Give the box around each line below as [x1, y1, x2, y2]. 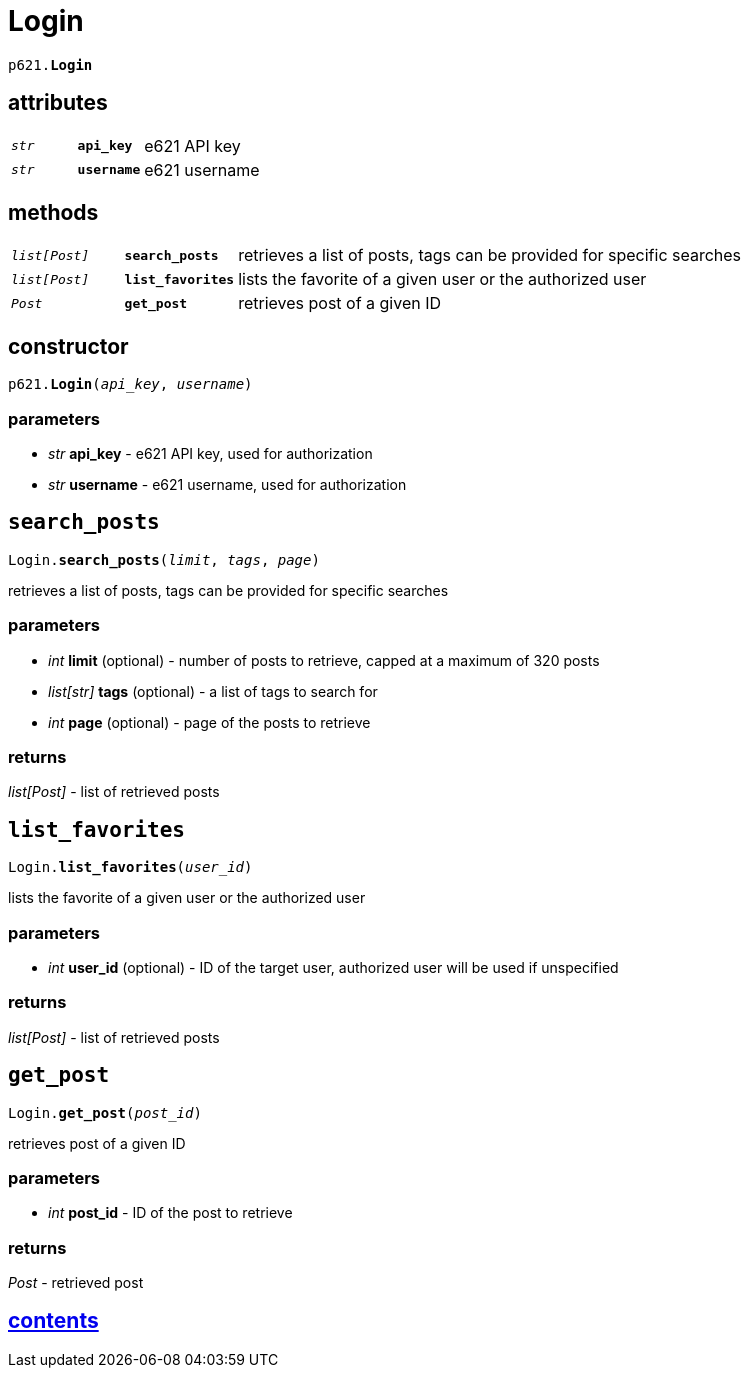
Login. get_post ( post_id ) [8, 1104, 202, 1121]
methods [8, 200, 99, 226]
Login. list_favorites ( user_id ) [8, 859, 253, 876]
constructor [8, 333, 129, 359]
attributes [8, 90, 108, 116]
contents [8, 1308, 99, 1334]
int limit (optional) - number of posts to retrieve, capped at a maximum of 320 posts [48, 651, 600, 669]
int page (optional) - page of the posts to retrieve [48, 713, 371, 731]
